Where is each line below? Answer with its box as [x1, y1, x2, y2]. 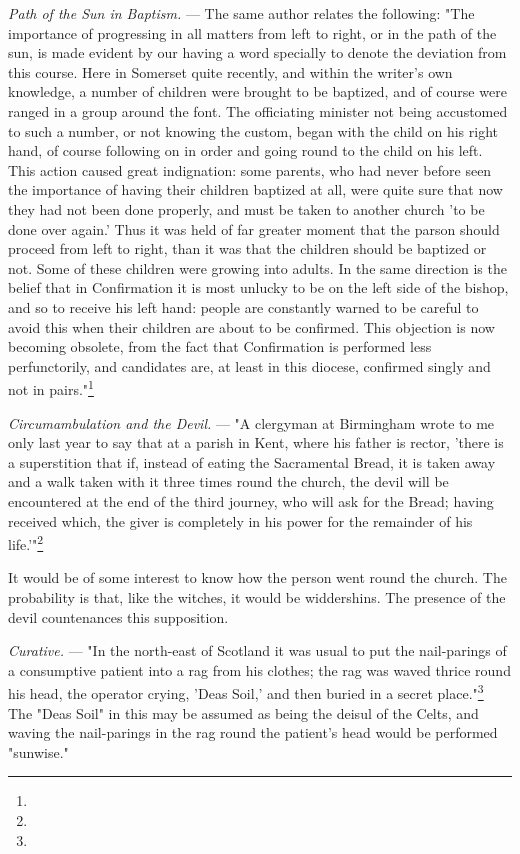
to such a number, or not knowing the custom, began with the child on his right [8, 120, 498, 141]
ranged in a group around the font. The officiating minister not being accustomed [8, 100, 508, 121]
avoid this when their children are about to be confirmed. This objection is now [8, 316, 495, 337]
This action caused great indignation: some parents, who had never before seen [8, 159, 492, 180]
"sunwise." [8, 741, 69, 762]
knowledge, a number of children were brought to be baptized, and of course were [8, 81, 507, 102]
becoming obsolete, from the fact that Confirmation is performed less [8, 336, 432, 357]
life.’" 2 [8, 531, 44, 554]
